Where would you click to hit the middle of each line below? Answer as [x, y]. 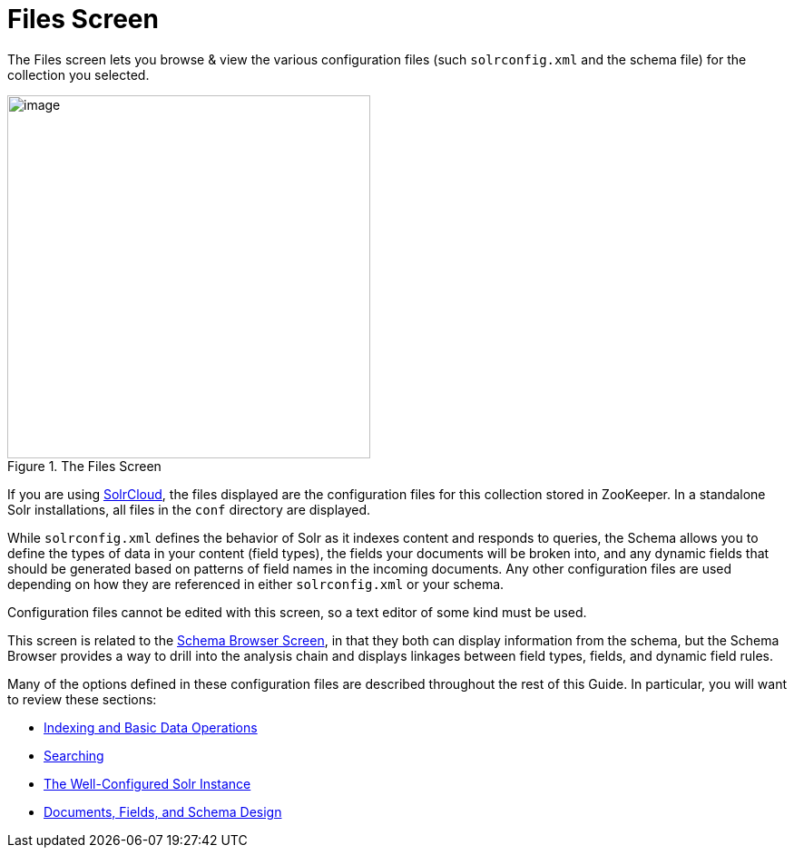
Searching [74, 755]
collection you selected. [78, 74]
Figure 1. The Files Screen [84, 466]
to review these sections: [82, 699]
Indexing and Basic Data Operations [151, 727]
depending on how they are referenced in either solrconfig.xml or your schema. [256, 584]
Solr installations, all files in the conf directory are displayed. [189, 509]
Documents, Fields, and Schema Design [163, 811]
